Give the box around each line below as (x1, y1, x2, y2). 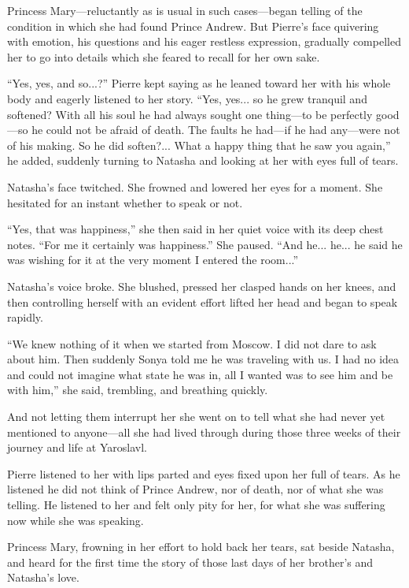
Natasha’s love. (7, 569, 79, 586)
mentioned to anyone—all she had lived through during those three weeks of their (7, 423, 401, 440)
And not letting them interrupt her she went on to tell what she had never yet (7, 408, 385, 425)
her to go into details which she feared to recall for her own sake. (7, 48, 320, 65)
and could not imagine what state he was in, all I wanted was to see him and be (7, 366, 393, 382)
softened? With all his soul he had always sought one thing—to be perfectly (7, 106, 373, 122)
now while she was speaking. (7, 512, 144, 528)
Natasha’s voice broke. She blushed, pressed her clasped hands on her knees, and (7, 277, 396, 294)
